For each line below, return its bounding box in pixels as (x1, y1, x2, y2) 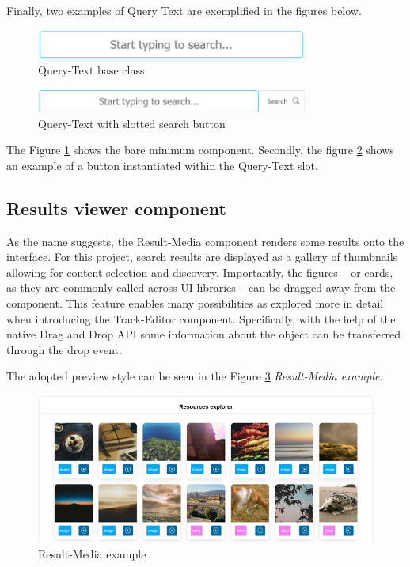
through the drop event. (6, 341, 122, 357)
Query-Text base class (38, 62, 145, 78)
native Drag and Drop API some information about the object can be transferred (6, 326, 401, 342)
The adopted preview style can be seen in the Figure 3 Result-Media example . (6, 368, 383, 384)
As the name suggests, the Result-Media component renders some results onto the (6, 232, 404, 249)
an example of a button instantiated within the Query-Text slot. (6, 157, 318, 173)
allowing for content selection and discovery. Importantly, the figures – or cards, (6, 263, 393, 280)
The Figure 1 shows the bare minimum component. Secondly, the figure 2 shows (6, 142, 394, 158)
